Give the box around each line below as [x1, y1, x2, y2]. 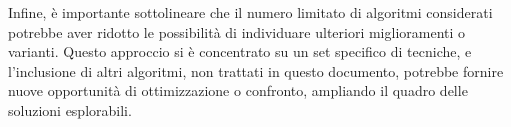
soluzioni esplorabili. [8, 99, 132, 120]
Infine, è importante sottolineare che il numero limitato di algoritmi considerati [8, 2, 493, 22]
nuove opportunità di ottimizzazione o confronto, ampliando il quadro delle [8, 80, 468, 101]
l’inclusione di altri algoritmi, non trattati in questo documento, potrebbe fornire [8, 60, 504, 81]
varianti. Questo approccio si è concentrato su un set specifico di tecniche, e [8, 41, 472, 62]
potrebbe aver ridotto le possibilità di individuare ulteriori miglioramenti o [8, 21, 466, 42]
